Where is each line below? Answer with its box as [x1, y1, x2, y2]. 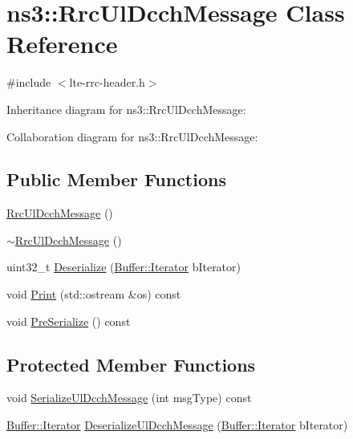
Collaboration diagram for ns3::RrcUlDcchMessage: [6, 128, 258, 144]
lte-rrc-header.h [69, 74, 145, 91]
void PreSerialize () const [6, 312, 131, 329]
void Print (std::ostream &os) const [6, 286, 181, 303]
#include [6, 74, 51, 91]
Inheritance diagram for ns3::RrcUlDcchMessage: [6, 100, 246, 117]
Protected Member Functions [6, 352, 256, 376]
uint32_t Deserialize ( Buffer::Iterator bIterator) [6, 258, 241, 275]
